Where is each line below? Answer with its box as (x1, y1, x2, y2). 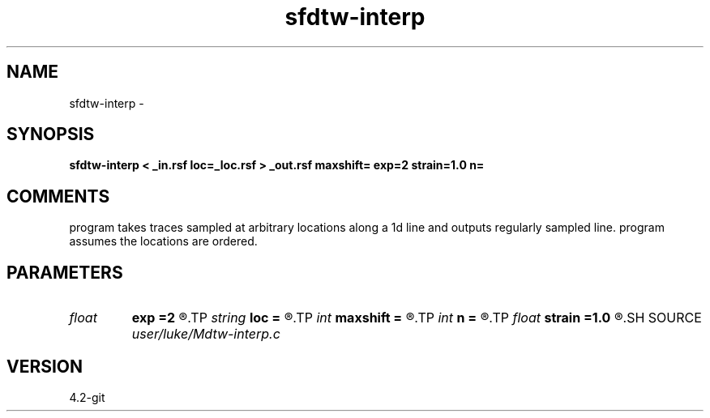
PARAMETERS (6, 262, 123, 283)
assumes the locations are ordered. (69, 234, 258, 249)
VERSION (6, 356, 83, 377)
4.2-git (69, 390, 105, 404)
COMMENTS (6, 186, 110, 207)
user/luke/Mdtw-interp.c (131, 326, 280, 343)
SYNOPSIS (6, 124, 95, 145)
